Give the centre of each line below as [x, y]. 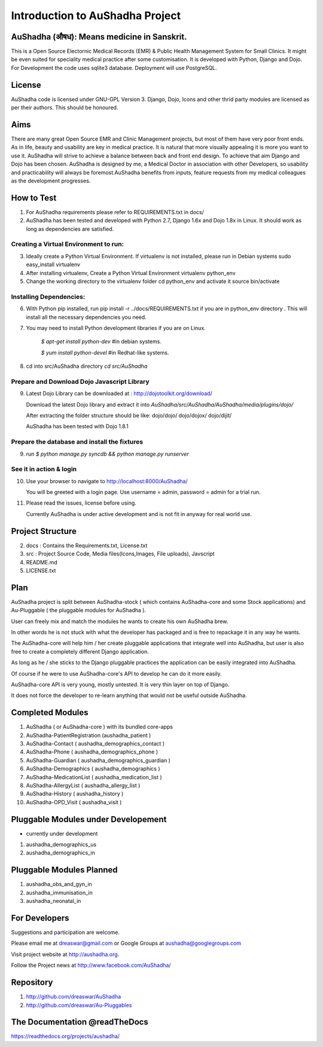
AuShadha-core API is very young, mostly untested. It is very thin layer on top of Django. [120, 684]
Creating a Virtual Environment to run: [68, 244]
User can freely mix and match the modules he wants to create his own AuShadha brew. [120, 621]
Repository [32, 983]
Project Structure [44, 531]
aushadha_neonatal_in [54, 901]
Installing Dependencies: [48, 297]
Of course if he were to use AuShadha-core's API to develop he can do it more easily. [116, 673]
